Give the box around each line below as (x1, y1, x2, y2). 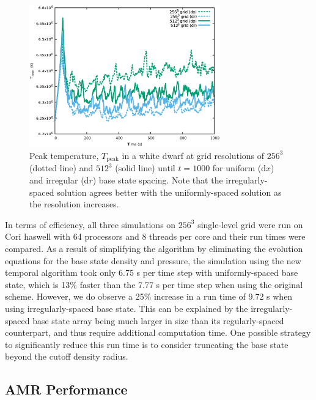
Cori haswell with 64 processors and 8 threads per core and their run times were (5, 230, 306, 243)
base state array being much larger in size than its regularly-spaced (32, 314, 284, 327)
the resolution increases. (29, 198, 119, 210)
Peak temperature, (29, 149, 99, 161)
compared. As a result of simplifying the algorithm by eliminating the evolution (5, 242, 303, 254)
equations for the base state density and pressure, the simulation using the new (5, 254, 301, 267)
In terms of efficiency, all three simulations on (5, 218, 176, 231)
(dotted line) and (29, 161, 94, 174)
